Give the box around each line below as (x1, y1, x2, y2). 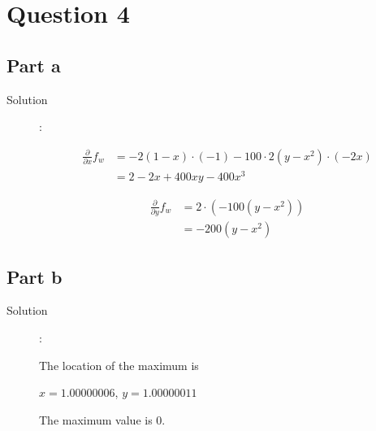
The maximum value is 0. (39, 411, 166, 428)
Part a (6, 52, 61, 77)
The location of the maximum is (39, 356, 199, 373)
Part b (6, 263, 63, 289)
